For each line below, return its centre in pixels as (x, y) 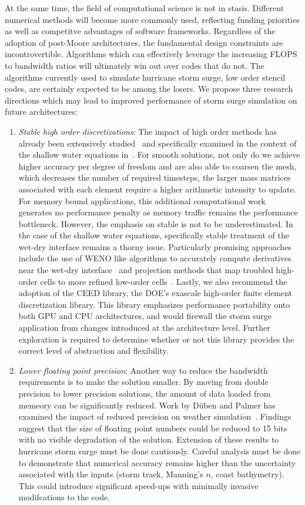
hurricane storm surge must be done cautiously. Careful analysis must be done (160, 451)
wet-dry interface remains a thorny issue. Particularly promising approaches (155, 246)
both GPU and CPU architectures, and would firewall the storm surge (145, 316)
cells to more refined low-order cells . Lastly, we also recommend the (164, 281)
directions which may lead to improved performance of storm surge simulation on (151, 100)
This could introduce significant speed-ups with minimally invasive (138, 485)
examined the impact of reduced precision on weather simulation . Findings (155, 416)
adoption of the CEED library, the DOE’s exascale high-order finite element (155, 293)
